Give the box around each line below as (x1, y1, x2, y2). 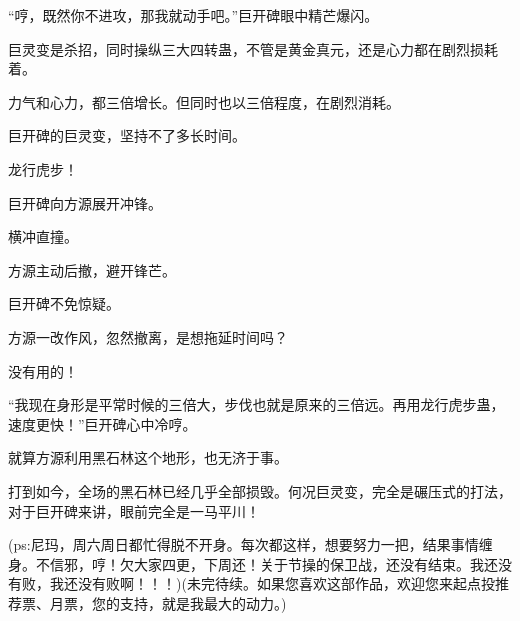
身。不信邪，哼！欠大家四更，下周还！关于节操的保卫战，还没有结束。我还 (8, 553, 498, 574)
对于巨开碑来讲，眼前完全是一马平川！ (8, 500, 260, 521)
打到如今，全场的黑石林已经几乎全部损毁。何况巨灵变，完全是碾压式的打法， (8, 480, 512, 501)
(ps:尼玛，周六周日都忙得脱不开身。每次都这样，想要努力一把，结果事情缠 (8, 534, 493, 555)
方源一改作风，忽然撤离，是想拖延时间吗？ (8, 326, 288, 347)
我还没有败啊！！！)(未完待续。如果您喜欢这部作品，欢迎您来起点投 (49, 573, 495, 594)
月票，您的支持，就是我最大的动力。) (49, 592, 287, 613)
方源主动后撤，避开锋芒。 (8, 259, 176, 280)
